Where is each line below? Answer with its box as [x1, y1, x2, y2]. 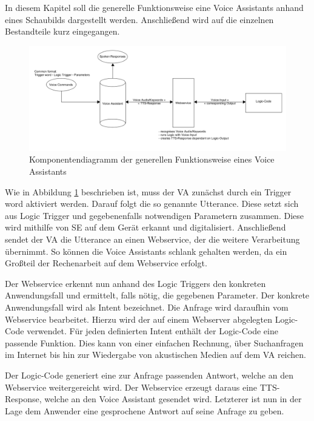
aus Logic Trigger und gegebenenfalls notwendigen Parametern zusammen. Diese [5, 209, 304, 221]
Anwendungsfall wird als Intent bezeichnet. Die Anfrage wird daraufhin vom [5, 300, 289, 313]
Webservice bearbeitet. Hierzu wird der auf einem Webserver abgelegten [5, 312, 273, 325]
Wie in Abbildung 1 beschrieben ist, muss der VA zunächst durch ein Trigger [5, 185, 292, 198]
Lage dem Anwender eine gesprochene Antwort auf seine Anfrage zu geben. [5, 404, 284, 417]
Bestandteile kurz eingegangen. [5, 25, 120, 38]
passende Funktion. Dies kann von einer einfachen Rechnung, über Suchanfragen [5, 336, 304, 349]
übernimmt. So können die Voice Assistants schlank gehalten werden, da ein [5, 244, 287, 257]
